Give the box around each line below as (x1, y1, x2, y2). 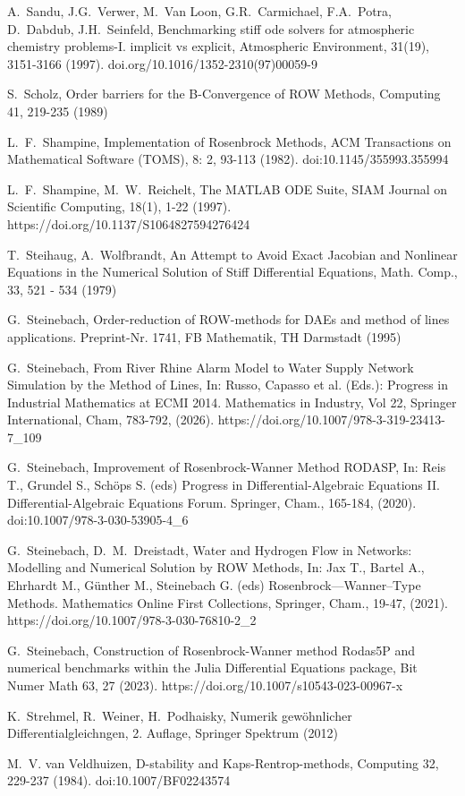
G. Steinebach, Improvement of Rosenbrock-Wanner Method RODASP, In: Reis (7, 458, 446, 476)
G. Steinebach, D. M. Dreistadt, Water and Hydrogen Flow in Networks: (7, 540, 412, 559)
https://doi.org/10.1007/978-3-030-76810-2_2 (7, 611, 257, 629)
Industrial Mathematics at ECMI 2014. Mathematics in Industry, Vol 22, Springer (7, 392, 457, 411)
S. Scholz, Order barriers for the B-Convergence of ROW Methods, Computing (7, 84, 441, 103)
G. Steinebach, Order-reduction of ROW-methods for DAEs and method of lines (7, 310, 450, 329)
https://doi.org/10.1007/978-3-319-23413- (217, 410, 445, 429)
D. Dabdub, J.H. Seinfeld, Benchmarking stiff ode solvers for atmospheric (7, 19, 415, 38)
